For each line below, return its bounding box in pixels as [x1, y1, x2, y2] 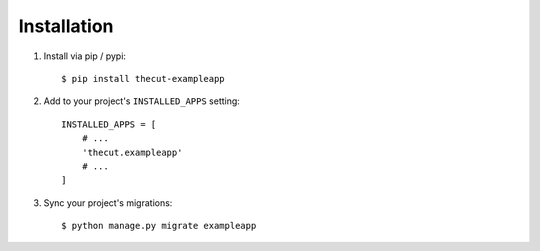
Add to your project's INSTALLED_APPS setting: [43, 95, 240, 107]
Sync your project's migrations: [43, 196, 173, 209]
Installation [18, 15, 114, 37]
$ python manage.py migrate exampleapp [61, 220, 257, 232]
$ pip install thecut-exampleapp [61, 73, 225, 84]
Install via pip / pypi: [43, 50, 127, 62]
